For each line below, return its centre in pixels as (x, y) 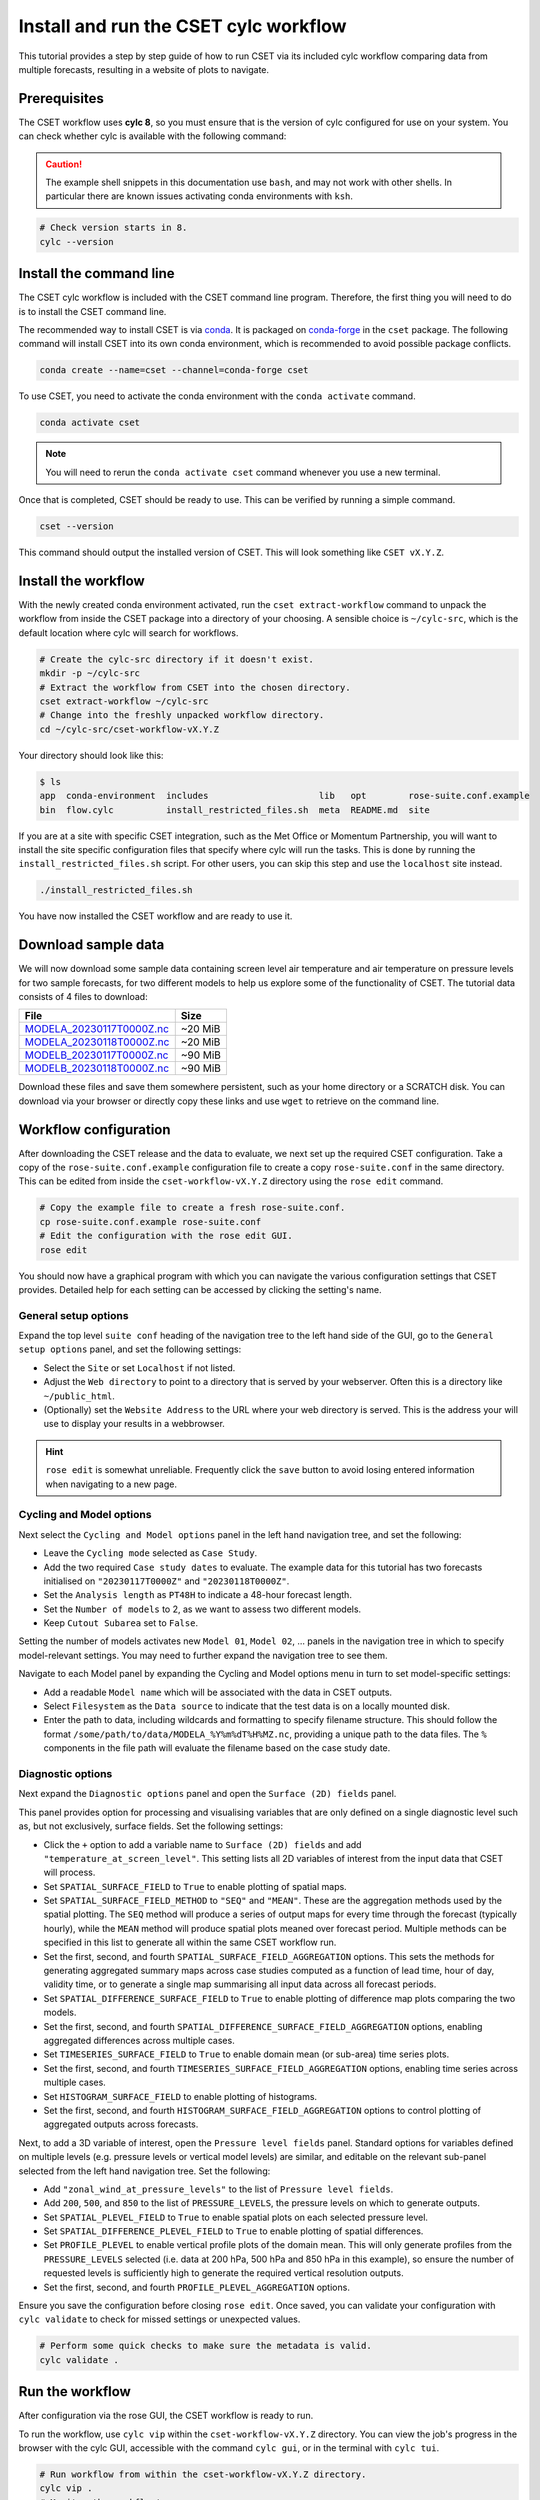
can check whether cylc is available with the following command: (152, 136)
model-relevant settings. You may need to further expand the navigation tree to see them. (203, 1655)
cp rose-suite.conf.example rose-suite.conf (150, 1221)
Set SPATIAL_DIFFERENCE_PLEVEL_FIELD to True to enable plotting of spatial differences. (233, 2231)
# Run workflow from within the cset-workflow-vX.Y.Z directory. (203, 2474)
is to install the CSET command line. (92, 311)
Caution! (64, 164)
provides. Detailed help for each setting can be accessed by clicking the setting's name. (200, 1289)
